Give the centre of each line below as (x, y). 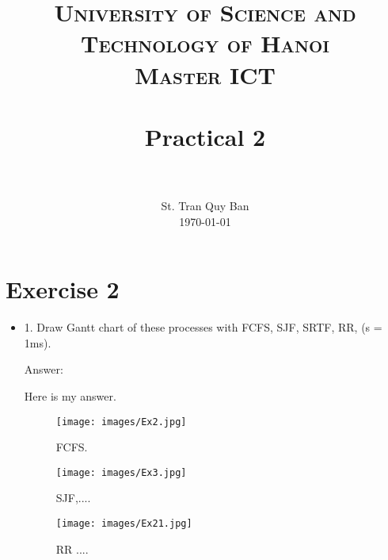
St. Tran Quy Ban (205, 206)
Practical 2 (205, 136)
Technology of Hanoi (205, 43)
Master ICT (205, 74)
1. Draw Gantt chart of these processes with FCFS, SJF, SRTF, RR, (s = (203, 327)
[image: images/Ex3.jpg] (121, 472)
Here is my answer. (70, 395)
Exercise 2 (63, 289)
